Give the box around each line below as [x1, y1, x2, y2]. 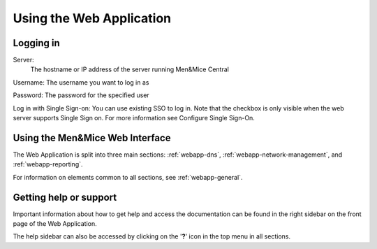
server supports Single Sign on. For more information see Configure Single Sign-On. [13, 114, 255, 122]
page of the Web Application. [13, 220, 97, 227]
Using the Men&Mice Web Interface [13, 131, 171, 143]
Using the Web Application [13, 10, 172, 26]
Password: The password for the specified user [13, 91, 149, 99]
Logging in [13, 37, 61, 49]
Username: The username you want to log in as [13, 78, 149, 87]
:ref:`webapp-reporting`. [13, 160, 83, 169]
